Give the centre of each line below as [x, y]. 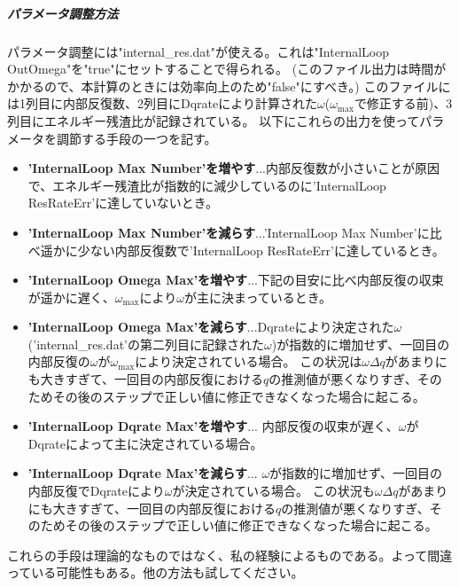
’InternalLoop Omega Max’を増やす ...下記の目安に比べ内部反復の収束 [236, 280]
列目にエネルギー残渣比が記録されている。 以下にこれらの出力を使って [214, 120]
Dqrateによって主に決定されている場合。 [145, 443]
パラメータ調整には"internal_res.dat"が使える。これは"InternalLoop [198, 51]
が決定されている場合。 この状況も [273, 491]
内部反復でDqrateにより [96, 491]
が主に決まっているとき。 [258, 297]
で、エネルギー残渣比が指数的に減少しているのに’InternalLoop [207, 185]
